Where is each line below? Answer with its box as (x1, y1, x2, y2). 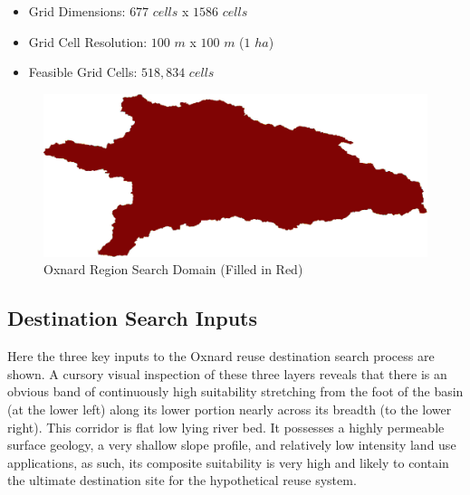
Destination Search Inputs (7, 304, 258, 332)
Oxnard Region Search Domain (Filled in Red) (43, 260, 303, 279)
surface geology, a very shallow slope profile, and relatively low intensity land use (7, 435, 456, 454)
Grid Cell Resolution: (28, 32, 148, 51)
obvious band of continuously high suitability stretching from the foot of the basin (7, 382, 464, 401)
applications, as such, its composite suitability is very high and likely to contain (7, 452, 449, 471)
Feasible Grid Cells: (28, 62, 138, 81)
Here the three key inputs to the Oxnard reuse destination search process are (7, 347, 435, 366)
